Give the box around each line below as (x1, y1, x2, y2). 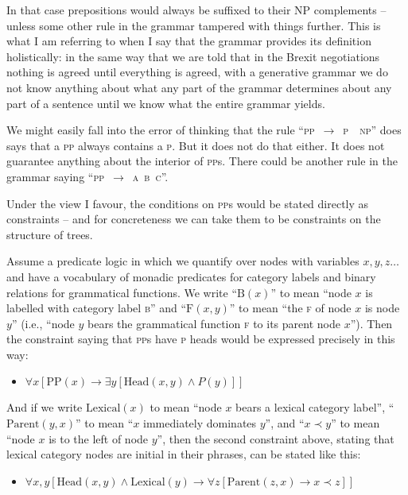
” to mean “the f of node (229, 300, 352, 316)
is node (364, 300, 400, 316)
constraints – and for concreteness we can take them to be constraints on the (6, 211, 381, 227)
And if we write (6, 399, 83, 416)
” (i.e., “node (11, 315, 75, 331)
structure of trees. (6, 226, 93, 242)
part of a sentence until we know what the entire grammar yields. (6, 95, 325, 111)
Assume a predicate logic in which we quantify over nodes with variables (6, 253, 359, 269)
